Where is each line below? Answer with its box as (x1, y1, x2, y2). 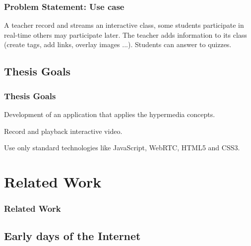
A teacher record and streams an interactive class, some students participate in (4, 20, 244, 30)
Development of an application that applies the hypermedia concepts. (4, 109, 215, 119)
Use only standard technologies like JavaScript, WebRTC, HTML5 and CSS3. (4, 142, 240, 153)
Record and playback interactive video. (4, 125, 123, 136)
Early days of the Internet (4, 228, 141, 244)
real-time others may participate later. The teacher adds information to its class (4, 29, 247, 40)
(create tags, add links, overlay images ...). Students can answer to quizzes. (4, 39, 232, 50)
